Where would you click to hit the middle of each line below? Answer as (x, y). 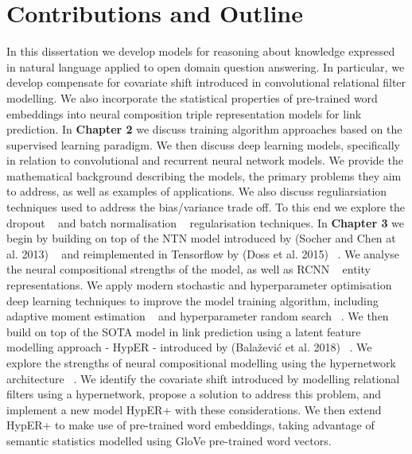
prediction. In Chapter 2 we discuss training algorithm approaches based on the (204, 129)
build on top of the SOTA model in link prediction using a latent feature (184, 331)
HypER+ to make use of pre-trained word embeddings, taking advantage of (190, 425)
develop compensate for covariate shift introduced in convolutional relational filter (206, 82)
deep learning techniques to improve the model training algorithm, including (192, 300)
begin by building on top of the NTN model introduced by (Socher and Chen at (201, 238)
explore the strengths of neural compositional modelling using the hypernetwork (201, 363)
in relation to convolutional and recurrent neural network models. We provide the (205, 160)
